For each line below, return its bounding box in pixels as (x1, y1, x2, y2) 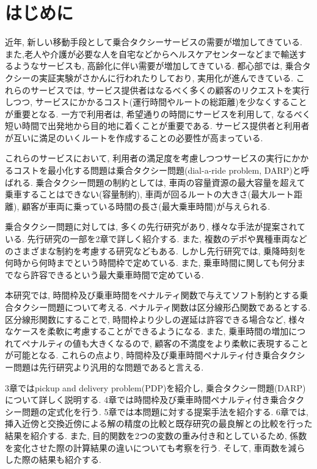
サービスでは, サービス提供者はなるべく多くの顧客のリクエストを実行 (30, 83, 310, 96)
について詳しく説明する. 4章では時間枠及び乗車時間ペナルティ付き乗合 (5, 393, 288, 406)
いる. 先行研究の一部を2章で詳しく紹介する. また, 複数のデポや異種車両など (5, 232, 307, 245)
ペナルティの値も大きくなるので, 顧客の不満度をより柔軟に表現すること (21, 336, 309, 349)
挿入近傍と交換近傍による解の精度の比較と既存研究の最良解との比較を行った (5, 417, 313, 430)
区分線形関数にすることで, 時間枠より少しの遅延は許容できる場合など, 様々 (5, 312, 306, 325)
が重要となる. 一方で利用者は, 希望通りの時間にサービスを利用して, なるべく (5, 107, 311, 120)
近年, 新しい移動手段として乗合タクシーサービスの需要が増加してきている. (5, 35, 302, 48)
